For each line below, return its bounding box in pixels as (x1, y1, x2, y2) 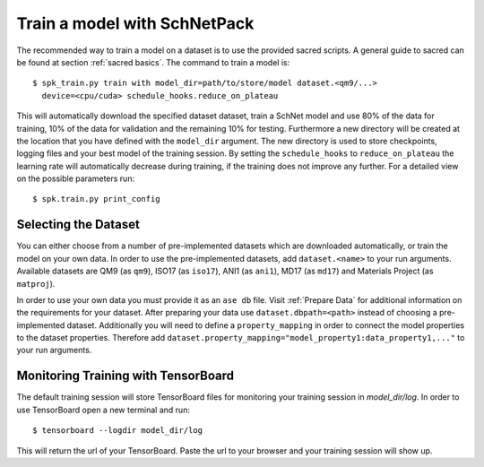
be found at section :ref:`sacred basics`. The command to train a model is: (16, 56, 290, 67)
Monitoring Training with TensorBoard (16, 368, 235, 384)
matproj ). (16, 278, 56, 289)
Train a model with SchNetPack (16, 13, 255, 33)
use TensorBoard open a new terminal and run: (16, 404, 190, 415)
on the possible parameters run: (16, 173, 134, 184)
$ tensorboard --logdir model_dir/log (32, 426, 203, 436)
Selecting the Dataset (16, 217, 141, 232)
